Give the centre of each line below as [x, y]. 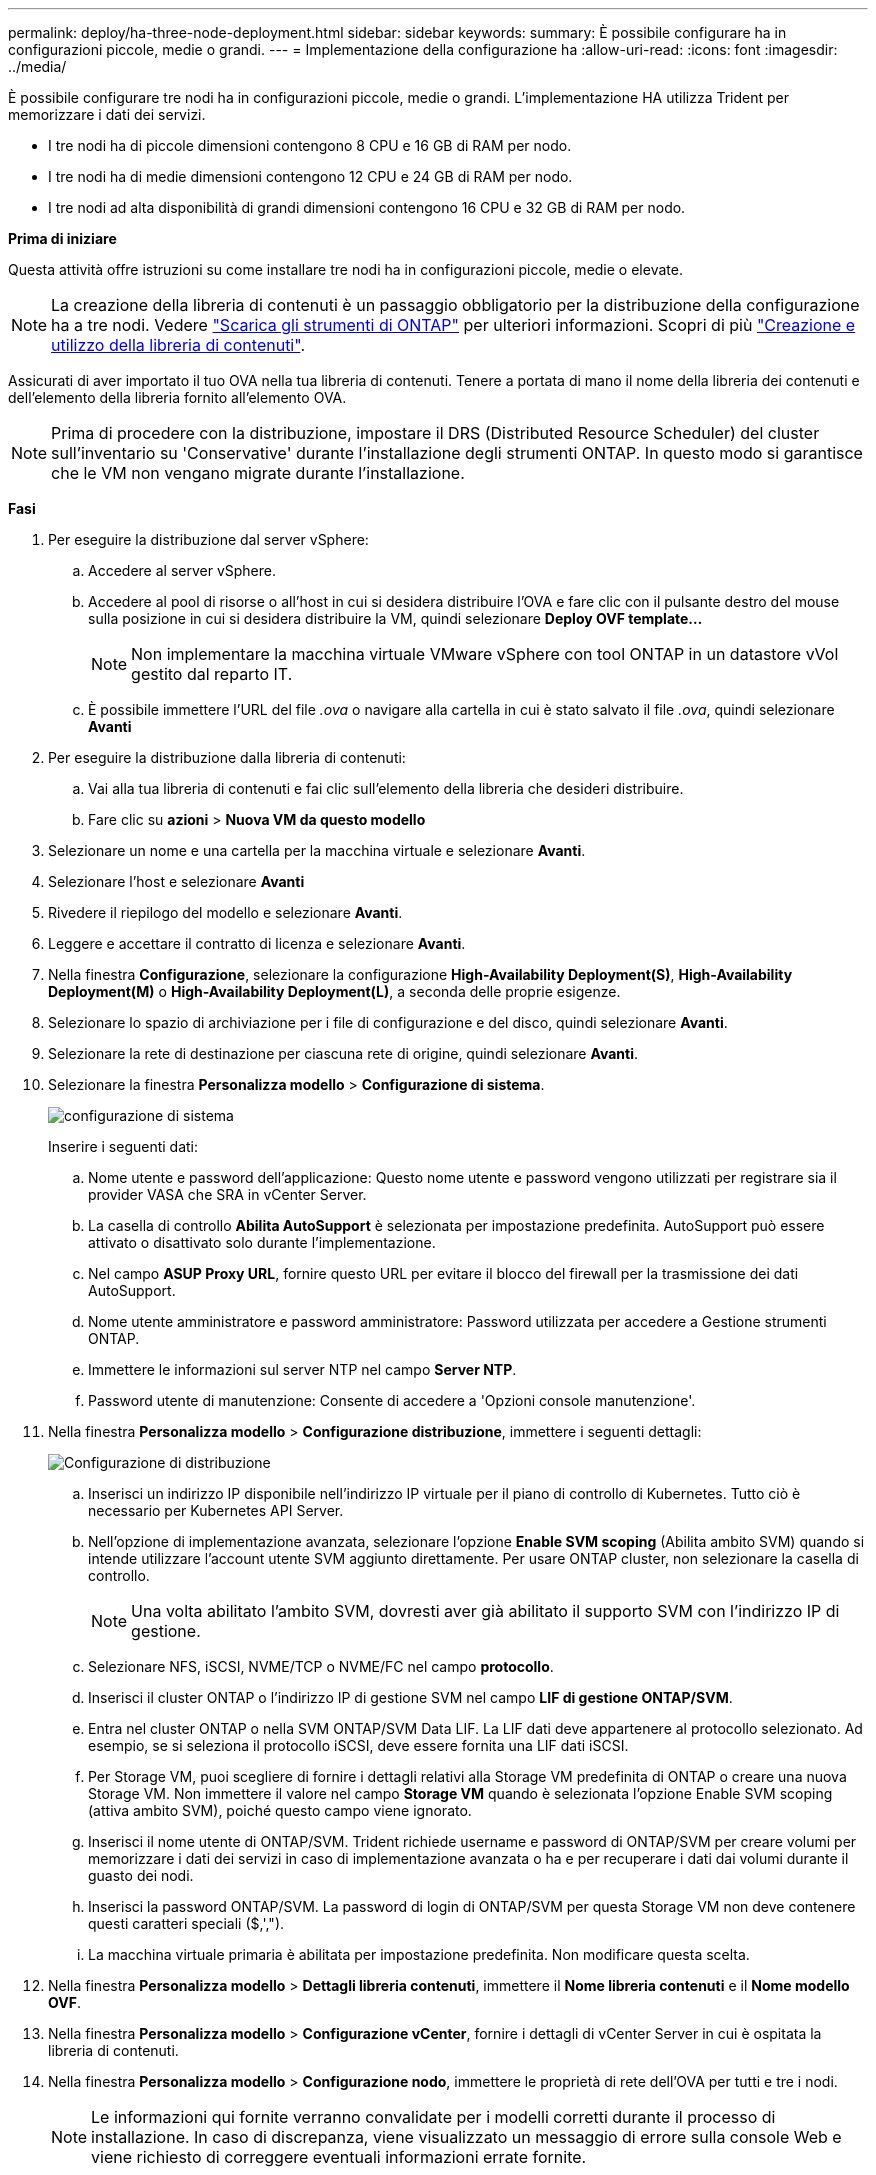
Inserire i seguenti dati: [123, 1146]
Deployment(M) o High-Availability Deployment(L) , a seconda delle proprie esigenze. [334, 991]
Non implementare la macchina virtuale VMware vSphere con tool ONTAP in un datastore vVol [485, 654]
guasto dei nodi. [141, 1875]
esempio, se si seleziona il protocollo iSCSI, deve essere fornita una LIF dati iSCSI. [358, 1745]
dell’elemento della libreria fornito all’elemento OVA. [177, 397]
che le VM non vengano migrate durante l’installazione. [258, 473]
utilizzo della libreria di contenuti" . [178, 345]
